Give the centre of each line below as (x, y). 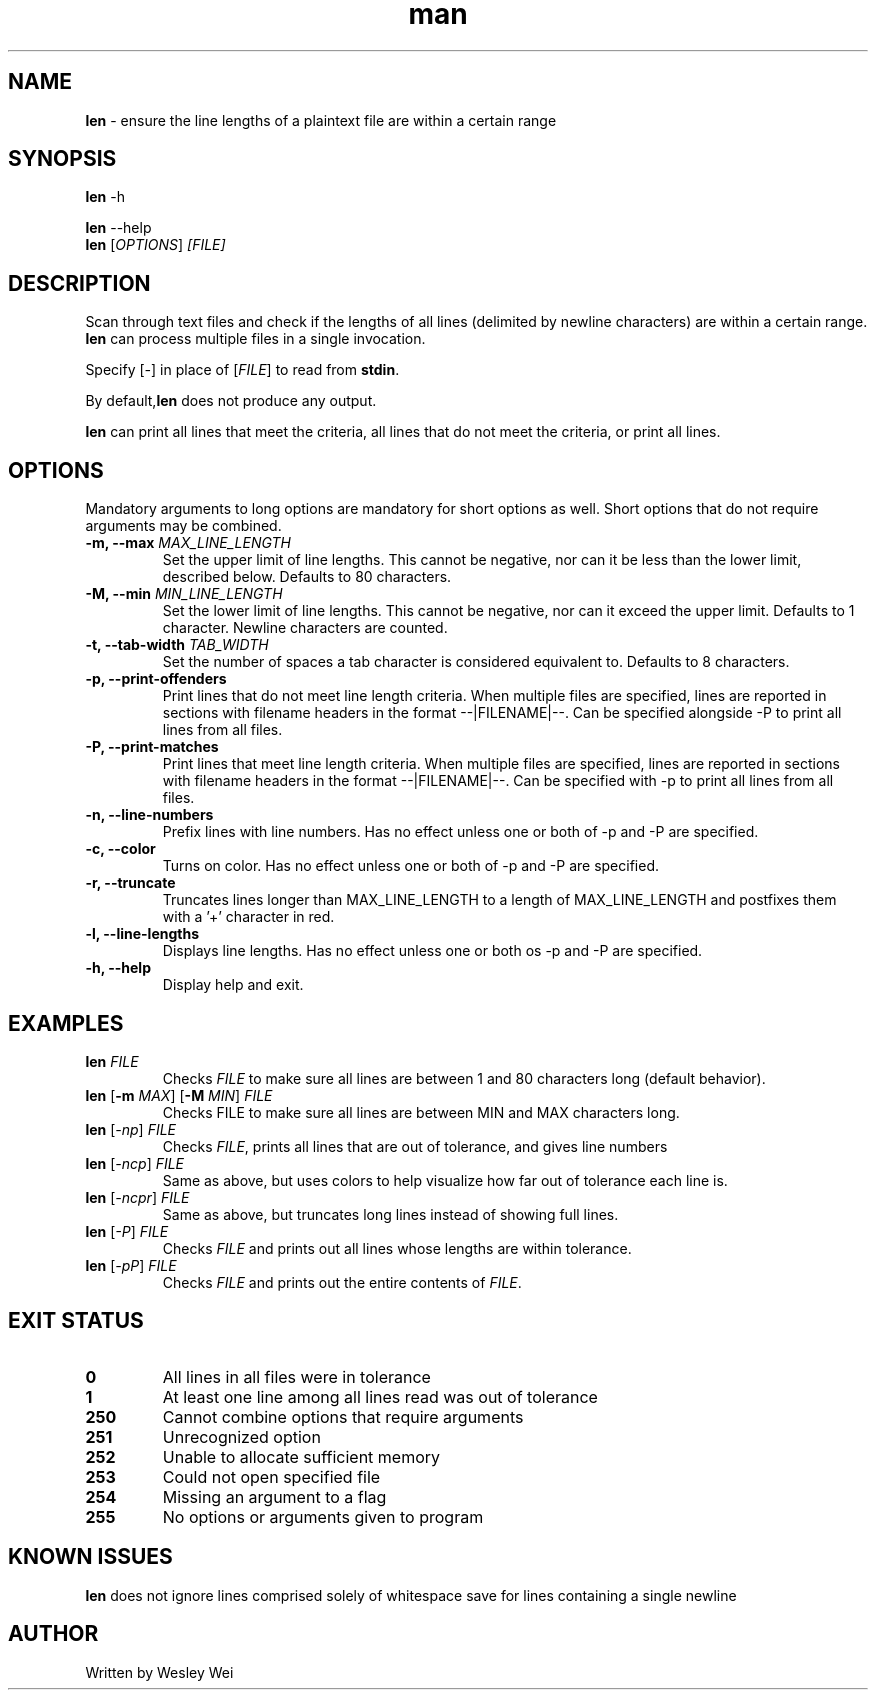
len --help (118, 228)
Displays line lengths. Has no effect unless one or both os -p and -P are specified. (432, 951)
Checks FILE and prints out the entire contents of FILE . (342, 1282)
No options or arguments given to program (323, 1516)
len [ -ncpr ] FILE (137, 1197)
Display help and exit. (233, 985)
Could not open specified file (271, 1476)
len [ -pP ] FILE (131, 1265)
